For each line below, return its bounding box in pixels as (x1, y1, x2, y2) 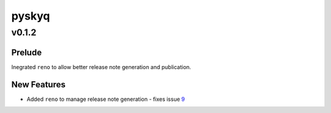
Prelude (11, 47, 42, 57)
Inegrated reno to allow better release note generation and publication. (11, 63, 191, 70)
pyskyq (11, 9, 50, 23)
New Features (11, 79, 66, 90)
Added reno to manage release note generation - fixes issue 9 (26, 95, 185, 103)
